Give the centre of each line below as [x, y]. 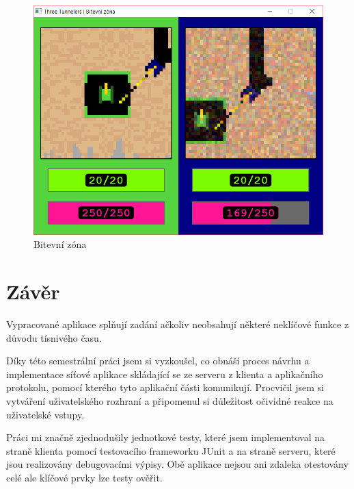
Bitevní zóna [60, 244]
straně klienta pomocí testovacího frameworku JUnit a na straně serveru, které [171, 450]
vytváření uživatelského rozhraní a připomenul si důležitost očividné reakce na [170, 400]
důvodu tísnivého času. [54, 337]
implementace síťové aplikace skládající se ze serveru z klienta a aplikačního [165, 374]
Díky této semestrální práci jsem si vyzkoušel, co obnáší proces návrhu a [158, 361]
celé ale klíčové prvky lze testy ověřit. [84, 477]
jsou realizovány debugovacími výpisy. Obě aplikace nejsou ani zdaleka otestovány [177, 464]
